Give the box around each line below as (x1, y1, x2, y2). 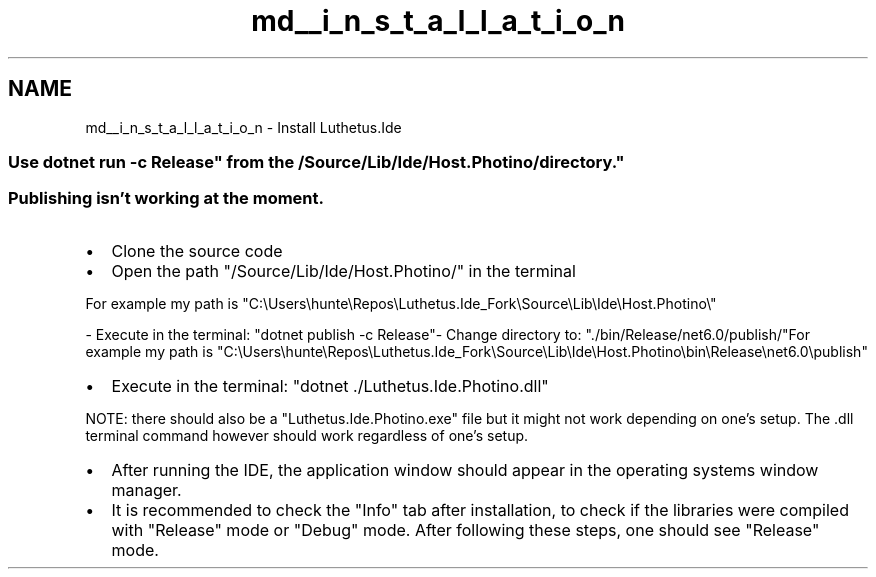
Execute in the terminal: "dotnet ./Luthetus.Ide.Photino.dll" (111, 375, 549, 396)
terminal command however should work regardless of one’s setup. (85, 426, 529, 444)
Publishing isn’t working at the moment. (8, 188, 324, 209)
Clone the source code (111, 240, 283, 261)
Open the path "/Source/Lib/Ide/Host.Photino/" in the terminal (111, 260, 576, 281)
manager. (111, 479, 182, 500)
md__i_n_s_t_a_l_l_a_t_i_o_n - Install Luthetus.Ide (85, 118, 402, 136)
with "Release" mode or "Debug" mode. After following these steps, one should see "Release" (111, 519, 820, 540)
